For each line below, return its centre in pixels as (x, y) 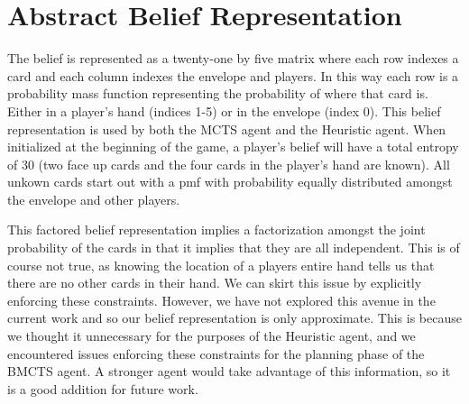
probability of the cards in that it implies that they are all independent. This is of (234, 248)
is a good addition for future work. (103, 388)
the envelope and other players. (94, 199)
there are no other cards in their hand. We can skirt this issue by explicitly (215, 283)
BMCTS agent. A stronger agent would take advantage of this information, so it (229, 371)
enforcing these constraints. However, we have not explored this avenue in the (221, 300)
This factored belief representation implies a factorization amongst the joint (216, 230)
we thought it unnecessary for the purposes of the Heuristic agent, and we (212, 336)
